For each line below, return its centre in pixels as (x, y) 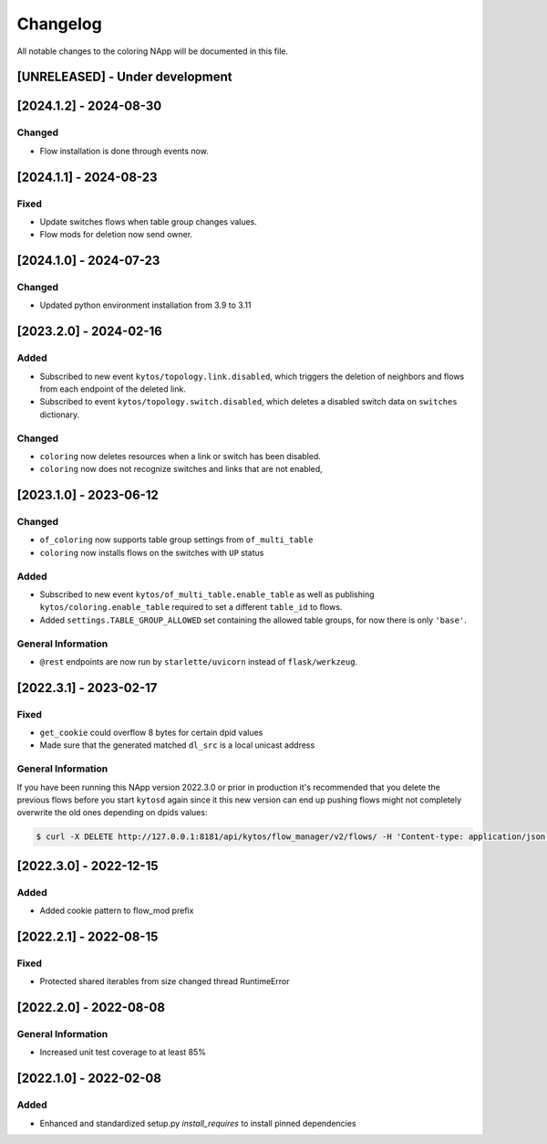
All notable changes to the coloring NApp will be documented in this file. (153, 51)
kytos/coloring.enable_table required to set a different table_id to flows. (191, 607)
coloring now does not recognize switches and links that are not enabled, (181, 469)
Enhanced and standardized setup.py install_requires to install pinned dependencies (198, 1123)
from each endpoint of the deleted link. (113, 389)
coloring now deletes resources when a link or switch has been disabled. (180, 456)
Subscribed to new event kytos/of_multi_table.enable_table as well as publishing (207, 594)
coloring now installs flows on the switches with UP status (152, 552)
